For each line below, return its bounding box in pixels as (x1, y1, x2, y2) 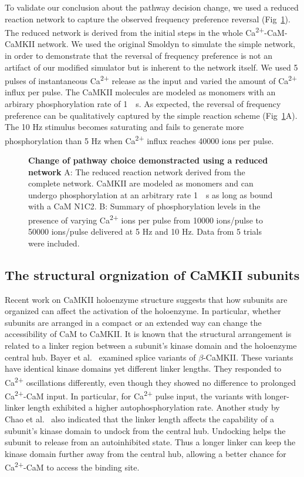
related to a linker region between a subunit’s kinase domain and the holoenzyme (5, 339, 297, 352)
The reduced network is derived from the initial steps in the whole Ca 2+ (5, 25, 265, 38)
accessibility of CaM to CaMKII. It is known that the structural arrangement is (5, 328, 292, 340)
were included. (28, 236, 80, 249)
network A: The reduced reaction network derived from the (28, 165, 245, 178)
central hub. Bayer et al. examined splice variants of (5, 351, 196, 363)
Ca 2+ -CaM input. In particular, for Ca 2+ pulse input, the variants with (5, 388, 262, 402)
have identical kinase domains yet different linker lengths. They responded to (5, 362, 282, 375)
